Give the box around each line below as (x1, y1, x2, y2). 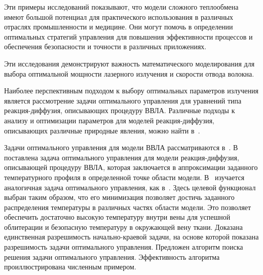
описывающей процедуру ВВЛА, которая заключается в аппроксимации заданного (4, 162, 258, 173)
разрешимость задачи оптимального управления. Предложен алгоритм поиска (4, 242, 243, 252)
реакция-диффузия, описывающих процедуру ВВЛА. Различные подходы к (4, 105, 235, 116)
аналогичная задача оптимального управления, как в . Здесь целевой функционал (4, 182, 256, 192)
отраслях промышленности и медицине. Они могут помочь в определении (4, 21, 233, 32)
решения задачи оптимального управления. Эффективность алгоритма (4, 251, 220, 262)
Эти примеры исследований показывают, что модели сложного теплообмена (4, 2, 239, 12)
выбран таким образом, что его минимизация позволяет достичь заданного (4, 192, 235, 202)
